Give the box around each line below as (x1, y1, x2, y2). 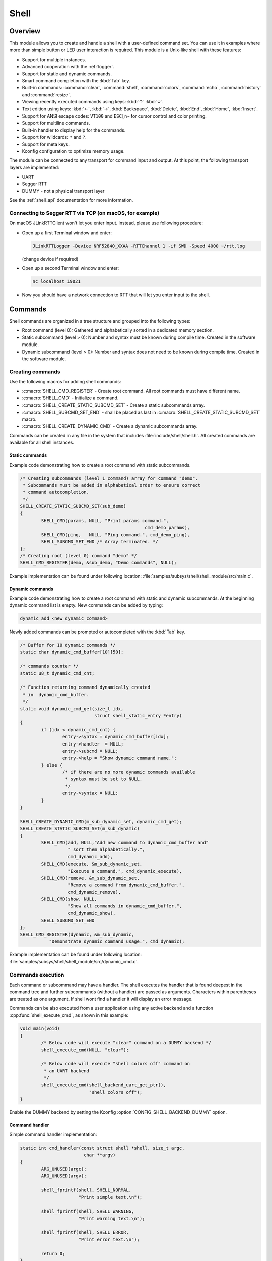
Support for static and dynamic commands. (22, 71, 112, 77)
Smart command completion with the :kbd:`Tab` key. (22, 78, 130, 84)
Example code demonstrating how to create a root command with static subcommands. (9, 462, 191, 468)
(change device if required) (22, 256, 79, 262)
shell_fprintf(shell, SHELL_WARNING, (41, 1209, 134, 1214)
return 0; (41, 1251, 65, 1256)
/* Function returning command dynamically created (20, 684, 151, 691)
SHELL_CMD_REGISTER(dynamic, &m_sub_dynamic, (20, 932, 134, 938)
